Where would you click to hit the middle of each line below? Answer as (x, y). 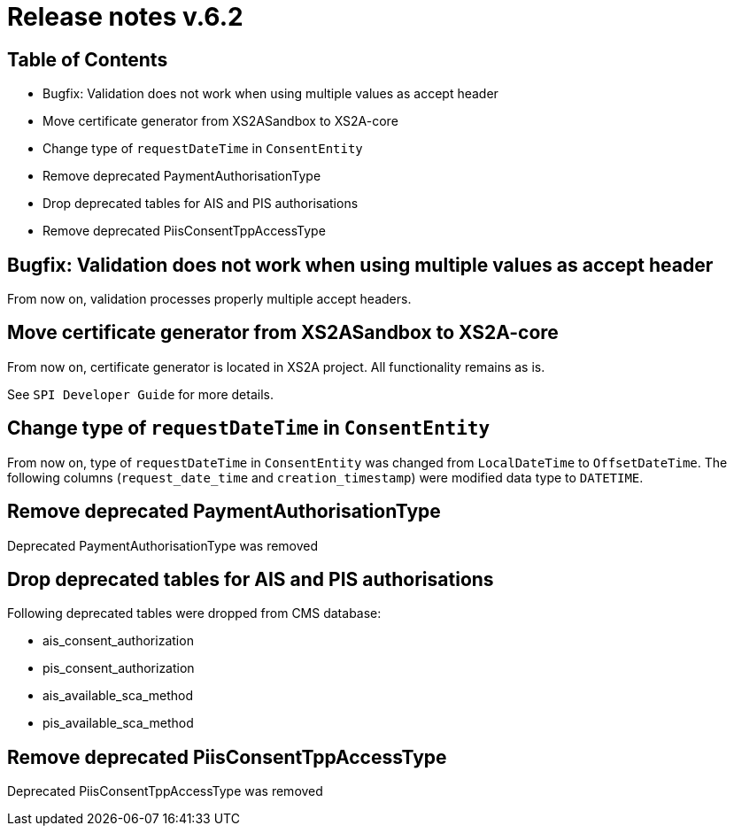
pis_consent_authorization (119, 668)
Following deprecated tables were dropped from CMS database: (194, 613)
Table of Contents (88, 59)
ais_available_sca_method (118, 696)
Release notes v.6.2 (125, 17)
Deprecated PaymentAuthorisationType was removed (163, 545)
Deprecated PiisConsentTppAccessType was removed (165, 791)
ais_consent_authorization (118, 641)
